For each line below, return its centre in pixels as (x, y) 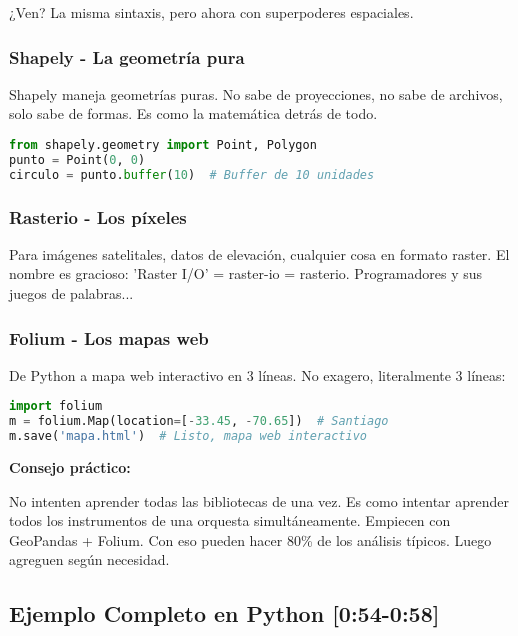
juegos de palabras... (71, 293)
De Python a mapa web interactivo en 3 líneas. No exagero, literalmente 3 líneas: (257, 374)
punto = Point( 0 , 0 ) (77, 159)
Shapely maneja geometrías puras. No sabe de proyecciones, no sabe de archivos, (256, 93)
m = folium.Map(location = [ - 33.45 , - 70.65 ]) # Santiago (199, 421)
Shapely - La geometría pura (127, 56)
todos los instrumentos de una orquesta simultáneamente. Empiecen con (230, 520)
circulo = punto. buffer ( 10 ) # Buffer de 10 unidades (192, 174)
